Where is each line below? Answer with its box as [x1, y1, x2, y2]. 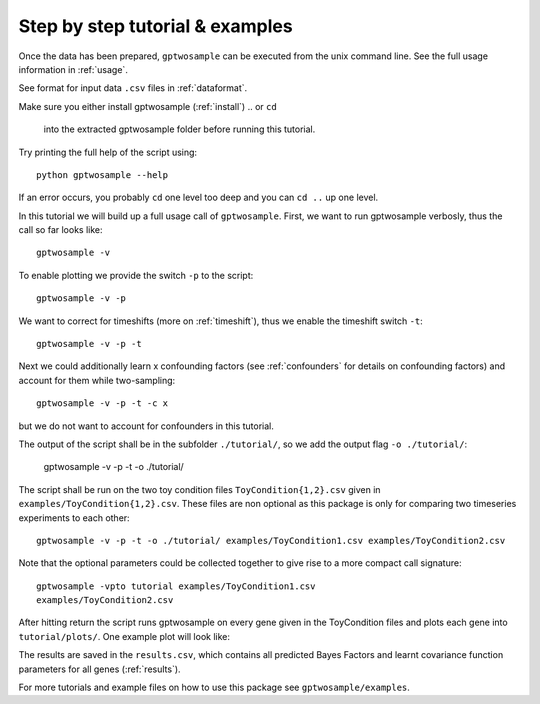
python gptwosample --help [36, 169, 169, 180]
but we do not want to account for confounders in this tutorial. [18, 420, 275, 432]
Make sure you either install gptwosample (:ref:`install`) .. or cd [18, 100, 277, 112]
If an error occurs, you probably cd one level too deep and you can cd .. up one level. [18, 191, 379, 204]
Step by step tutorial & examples [18, 15, 294, 37]
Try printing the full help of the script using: [18, 146, 198, 158]
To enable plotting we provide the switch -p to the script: [18, 269, 254, 281]
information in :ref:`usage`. [18, 63, 129, 75]
